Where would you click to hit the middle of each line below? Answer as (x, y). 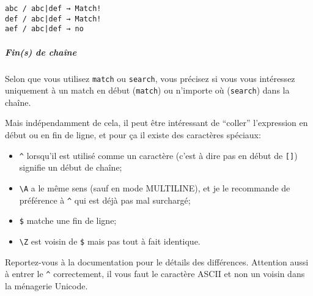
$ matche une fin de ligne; (68, 220)
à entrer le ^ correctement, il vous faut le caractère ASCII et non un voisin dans (155, 274)
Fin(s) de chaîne (41, 52)
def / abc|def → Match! (53, 19)
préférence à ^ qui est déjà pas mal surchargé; (105, 200)
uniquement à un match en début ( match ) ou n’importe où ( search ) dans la (147, 90)
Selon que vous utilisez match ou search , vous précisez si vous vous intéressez (150, 78)
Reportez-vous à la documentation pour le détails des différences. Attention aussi (157, 261)
